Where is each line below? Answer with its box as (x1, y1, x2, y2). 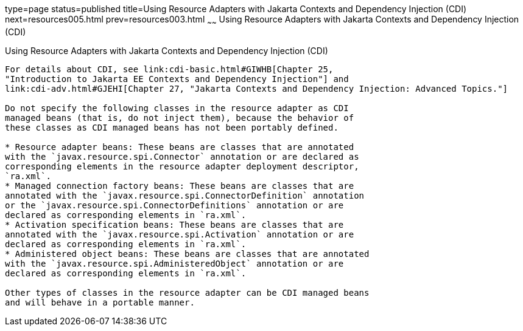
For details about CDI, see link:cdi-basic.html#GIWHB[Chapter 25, (5, 64, 334, 74)
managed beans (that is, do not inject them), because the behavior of (5, 112, 354, 123)
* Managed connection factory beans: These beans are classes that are (5, 180, 354, 191)
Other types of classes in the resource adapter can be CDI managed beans (5, 287, 370, 298)
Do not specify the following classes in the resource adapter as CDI (5, 103, 349, 113)
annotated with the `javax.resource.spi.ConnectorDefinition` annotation (5, 190, 365, 200)
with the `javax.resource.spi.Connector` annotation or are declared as (5, 151, 359, 162)
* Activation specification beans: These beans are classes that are (5, 219, 344, 230)
